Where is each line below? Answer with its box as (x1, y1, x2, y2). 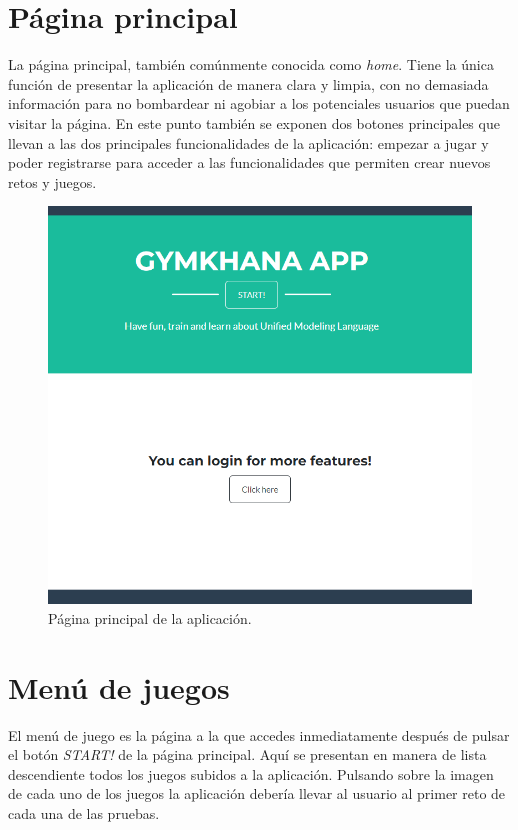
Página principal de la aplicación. (48, 607, 252, 628)
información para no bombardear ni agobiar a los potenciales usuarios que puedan (8, 93, 510, 114)
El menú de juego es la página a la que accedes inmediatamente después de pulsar (8, 724, 510, 745)
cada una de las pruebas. (8, 802, 160, 823)
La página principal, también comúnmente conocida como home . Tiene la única (8, 54, 494, 75)
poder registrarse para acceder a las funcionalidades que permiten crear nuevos (8, 152, 491, 173)
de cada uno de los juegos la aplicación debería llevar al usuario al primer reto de (8, 783, 506, 804)
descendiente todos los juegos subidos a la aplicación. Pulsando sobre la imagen (8, 763, 494, 784)
